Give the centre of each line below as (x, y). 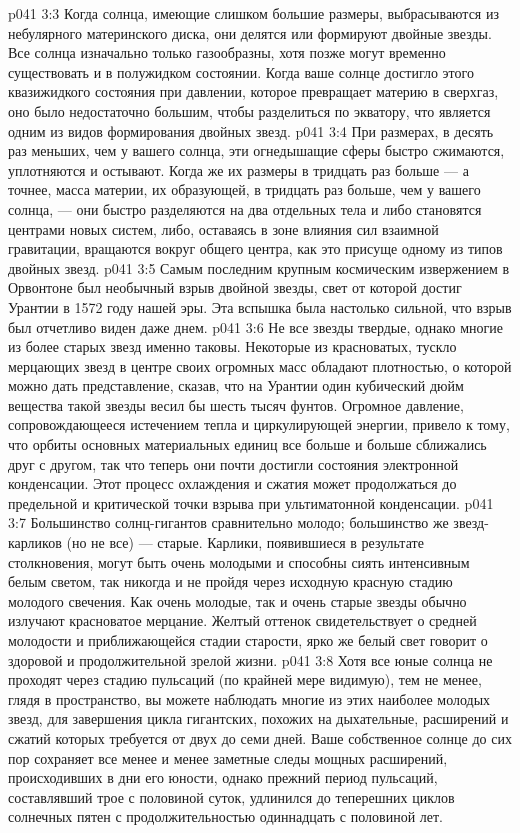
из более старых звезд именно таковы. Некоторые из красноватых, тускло (232, 346)
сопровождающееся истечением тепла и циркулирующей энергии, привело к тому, (259, 424)
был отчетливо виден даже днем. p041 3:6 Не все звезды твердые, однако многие (255, 326)
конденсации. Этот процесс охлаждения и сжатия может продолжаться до (232, 483)
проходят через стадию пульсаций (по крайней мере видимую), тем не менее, (245, 679)
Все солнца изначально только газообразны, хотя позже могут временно (227, 52)
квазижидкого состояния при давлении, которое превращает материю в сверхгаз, (253, 91)
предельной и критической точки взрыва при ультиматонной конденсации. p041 (251, 502)
